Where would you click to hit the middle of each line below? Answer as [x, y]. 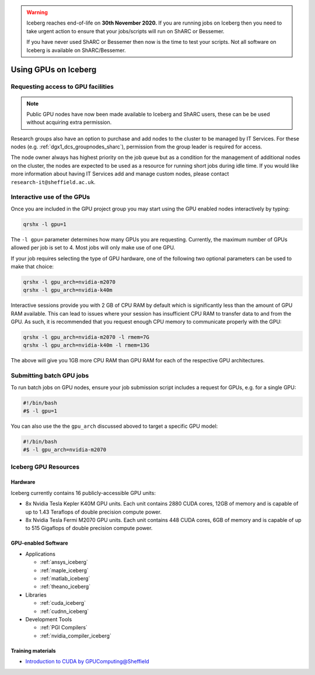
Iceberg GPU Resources [45, 466]
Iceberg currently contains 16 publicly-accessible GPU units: [83, 493]
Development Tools [49, 619]
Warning [37, 12]
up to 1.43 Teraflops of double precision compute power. [93, 512]
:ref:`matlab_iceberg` [65, 578]
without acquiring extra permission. [69, 122]
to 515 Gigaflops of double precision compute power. [89, 528]
